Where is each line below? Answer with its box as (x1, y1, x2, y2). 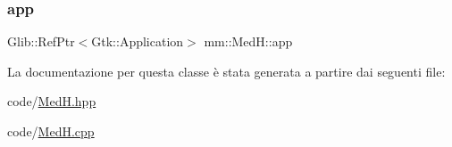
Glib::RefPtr (7, 32, 75, 51)
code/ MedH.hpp (7, 92, 96, 110)
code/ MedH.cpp (7, 122, 95, 140)
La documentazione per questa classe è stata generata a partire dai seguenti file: (7, 61, 446, 80)
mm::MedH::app (204, 32, 293, 51)
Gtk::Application (91, 32, 184, 51)
